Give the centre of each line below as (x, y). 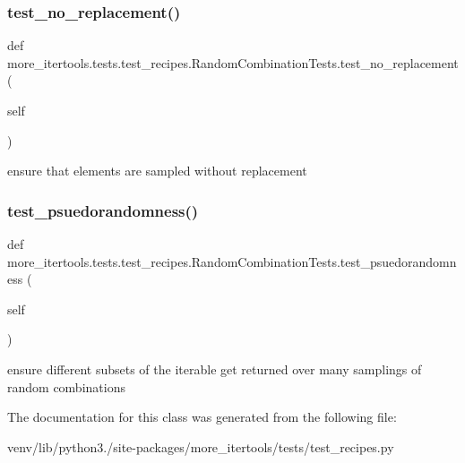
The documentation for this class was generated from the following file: (202, 417)
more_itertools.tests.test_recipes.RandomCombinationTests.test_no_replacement (233, 62)
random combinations (66, 386)
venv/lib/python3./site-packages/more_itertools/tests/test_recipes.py (201, 446)
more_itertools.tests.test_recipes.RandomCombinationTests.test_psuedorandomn (232, 261)
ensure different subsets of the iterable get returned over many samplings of (215, 369)
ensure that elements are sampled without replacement (157, 171)
